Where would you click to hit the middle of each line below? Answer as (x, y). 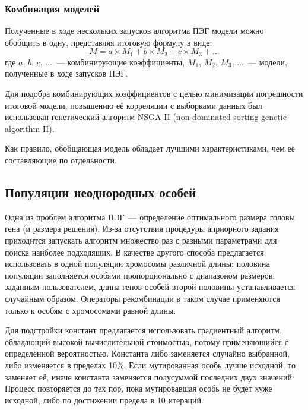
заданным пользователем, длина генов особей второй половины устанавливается (150, 287)
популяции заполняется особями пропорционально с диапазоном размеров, (140, 275)
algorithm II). (30, 128)
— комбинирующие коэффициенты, (120, 61)
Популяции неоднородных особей (101, 192)
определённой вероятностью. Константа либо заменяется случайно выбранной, (147, 353)
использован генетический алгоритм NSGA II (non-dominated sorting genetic (146, 117)
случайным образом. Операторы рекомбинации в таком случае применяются (142, 298)
